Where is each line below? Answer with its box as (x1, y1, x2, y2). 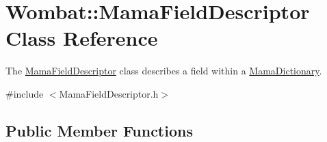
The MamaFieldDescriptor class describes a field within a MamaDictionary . (5, 63, 322, 78)
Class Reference (5, 24, 158, 52)
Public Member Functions (5, 119, 193, 141)
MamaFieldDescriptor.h (59, 86, 159, 100)
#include (5, 86, 44, 100)
